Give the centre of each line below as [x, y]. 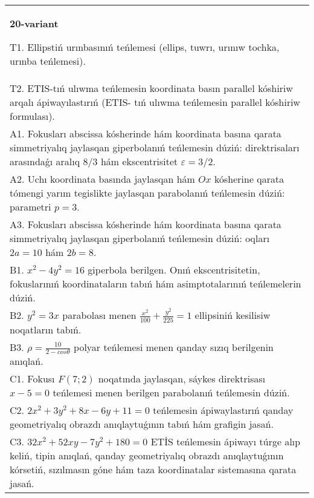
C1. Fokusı [32, 379]
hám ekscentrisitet [139, 161]
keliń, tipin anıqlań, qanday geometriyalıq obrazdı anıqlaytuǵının [147, 456]
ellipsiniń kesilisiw [232, 315]
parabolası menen [99, 315]
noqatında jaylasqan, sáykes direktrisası [182, 379]
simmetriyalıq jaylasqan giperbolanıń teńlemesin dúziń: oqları [140, 238]
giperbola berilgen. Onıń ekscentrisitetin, [174, 270]
